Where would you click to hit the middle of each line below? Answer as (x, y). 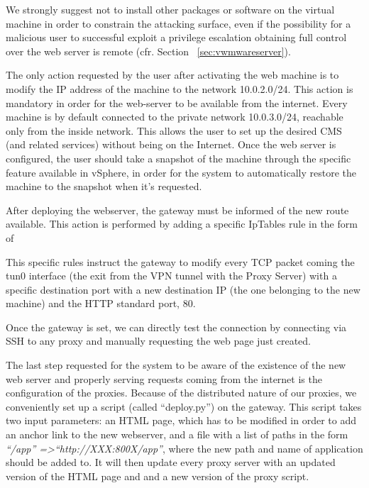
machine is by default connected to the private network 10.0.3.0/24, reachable (175, 117)
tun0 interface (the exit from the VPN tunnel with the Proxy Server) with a (171, 276)
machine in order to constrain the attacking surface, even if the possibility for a (178, 23)
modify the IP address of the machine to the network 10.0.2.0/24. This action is (180, 88)
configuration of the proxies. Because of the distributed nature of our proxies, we (181, 393)
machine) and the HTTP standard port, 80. (101, 303)
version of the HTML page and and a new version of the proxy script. (158, 476)
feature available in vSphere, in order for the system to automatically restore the (181, 172)
